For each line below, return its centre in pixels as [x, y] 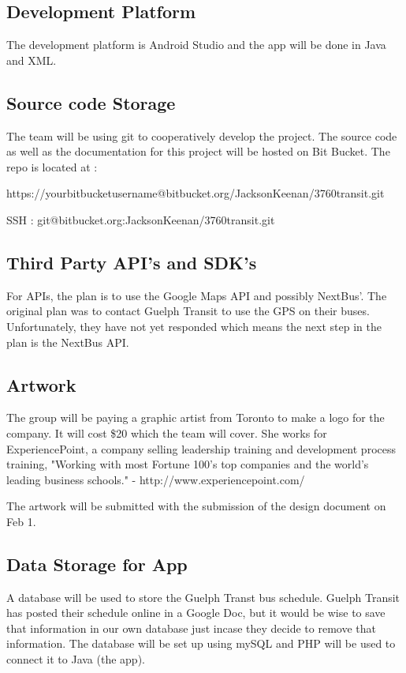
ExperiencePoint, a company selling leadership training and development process [201, 448]
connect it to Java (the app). [76, 659]
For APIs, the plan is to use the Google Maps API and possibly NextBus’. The [197, 295]
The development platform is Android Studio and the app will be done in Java [196, 45]
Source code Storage [91, 102]
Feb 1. [21, 521]
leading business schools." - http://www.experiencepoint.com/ [156, 479]
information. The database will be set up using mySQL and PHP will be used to [201, 643]
